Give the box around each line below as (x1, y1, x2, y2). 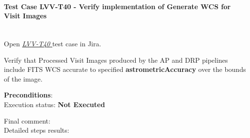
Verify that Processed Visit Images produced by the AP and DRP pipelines (4, 55, 228, 65)
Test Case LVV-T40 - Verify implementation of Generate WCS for (4, 1, 231, 11)
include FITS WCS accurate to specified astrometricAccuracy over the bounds (4, 64, 246, 74)
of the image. (4, 73, 43, 83)
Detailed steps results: (4, 125, 69, 135)
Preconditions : (4, 90, 53, 100)
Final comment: (4, 115, 50, 125)
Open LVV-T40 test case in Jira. (4, 38, 101, 48)
